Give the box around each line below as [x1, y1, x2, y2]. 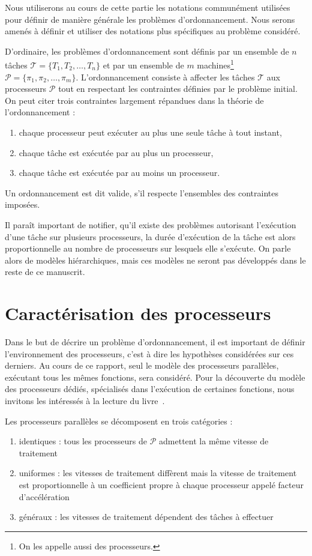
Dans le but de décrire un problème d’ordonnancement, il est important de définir [5, 336, 305, 348]
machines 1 [197, 57, 234, 71]
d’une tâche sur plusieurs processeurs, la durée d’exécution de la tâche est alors [5, 230, 296, 243]
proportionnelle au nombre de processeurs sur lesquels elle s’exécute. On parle [5, 242, 291, 255]
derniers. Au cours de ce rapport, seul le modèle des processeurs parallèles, [5, 359, 279, 372]
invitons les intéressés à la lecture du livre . [5, 394, 165, 407]
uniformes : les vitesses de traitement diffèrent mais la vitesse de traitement [19, 467, 297, 479]
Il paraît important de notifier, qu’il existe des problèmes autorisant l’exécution [5, 218, 296, 231]
